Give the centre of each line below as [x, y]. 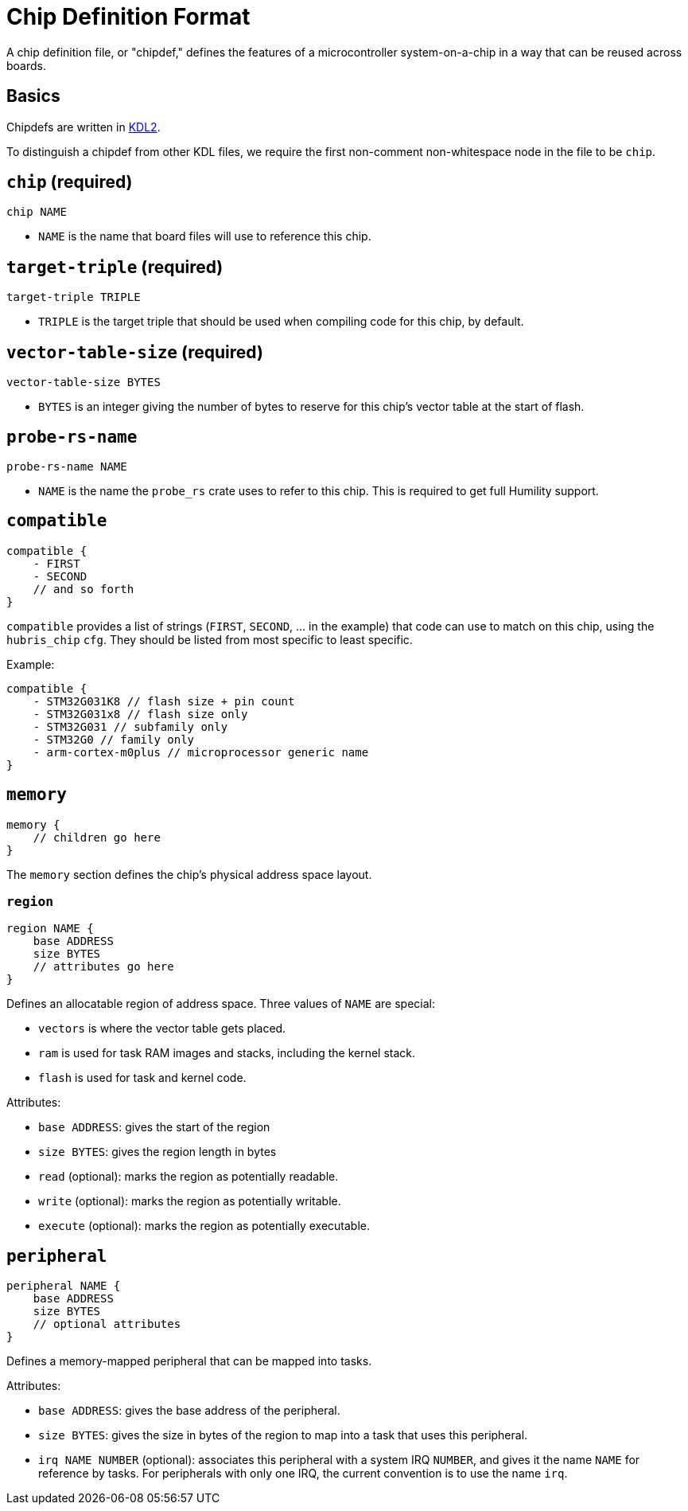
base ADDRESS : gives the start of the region [154, 1127]
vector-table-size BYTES [84, 383]
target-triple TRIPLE [74, 297]
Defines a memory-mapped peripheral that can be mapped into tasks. [189, 1361]
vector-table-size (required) [135, 352]
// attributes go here [103, 967]
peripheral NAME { [64, 1286]
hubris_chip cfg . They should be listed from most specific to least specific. [210, 639]
